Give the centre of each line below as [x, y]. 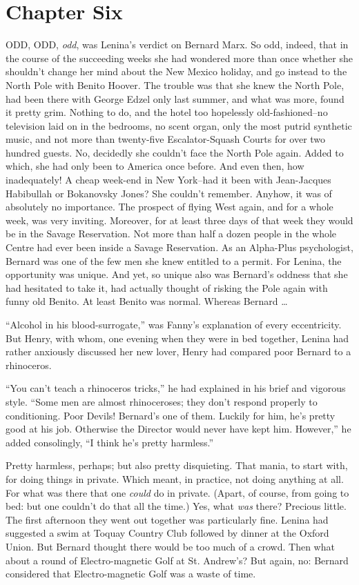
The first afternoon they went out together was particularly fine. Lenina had [167, 519]
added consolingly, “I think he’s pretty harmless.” [110, 442]
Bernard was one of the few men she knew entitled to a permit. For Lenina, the [174, 260]
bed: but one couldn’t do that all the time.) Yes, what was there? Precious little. [176, 506]
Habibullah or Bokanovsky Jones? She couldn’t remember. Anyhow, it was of [169, 193]
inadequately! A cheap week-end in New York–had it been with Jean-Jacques [168, 180]
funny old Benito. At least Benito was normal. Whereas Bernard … [147, 301]
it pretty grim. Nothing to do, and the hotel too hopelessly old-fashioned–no [167, 112]
